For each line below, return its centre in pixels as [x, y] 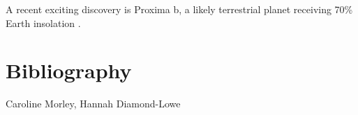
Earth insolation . [43, 23]
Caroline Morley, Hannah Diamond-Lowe [93, 104]
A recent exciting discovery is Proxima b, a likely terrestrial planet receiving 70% [179, 9]
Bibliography [69, 70]
